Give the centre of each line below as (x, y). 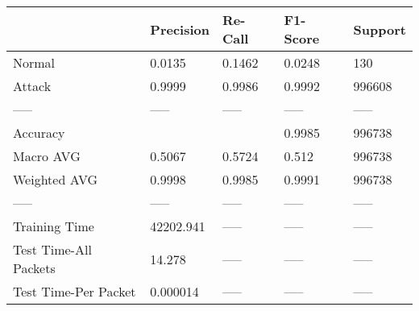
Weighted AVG (56, 179)
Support (380, 29)
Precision (180, 29)
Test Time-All (52, 249)
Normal (34, 62)
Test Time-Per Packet (75, 291)
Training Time (54, 226)
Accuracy (39, 133)
